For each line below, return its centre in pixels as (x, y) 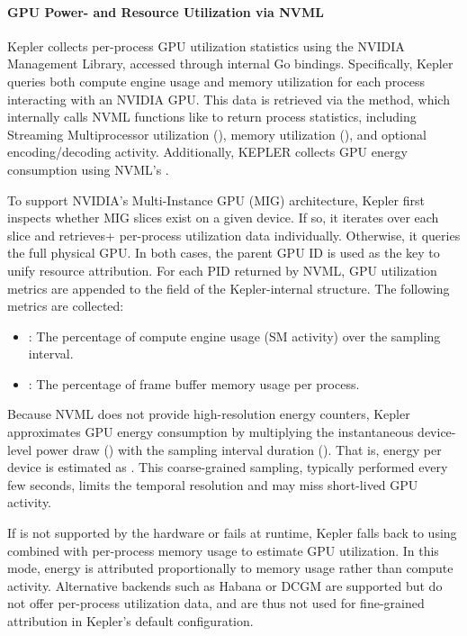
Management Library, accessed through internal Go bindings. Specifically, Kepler (230, 64)
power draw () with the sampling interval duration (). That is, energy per (238, 449)
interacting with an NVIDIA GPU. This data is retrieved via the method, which (229, 99)
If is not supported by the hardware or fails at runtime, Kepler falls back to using (232, 533)
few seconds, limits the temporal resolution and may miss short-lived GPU (213, 484)
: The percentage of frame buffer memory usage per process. (194, 383)
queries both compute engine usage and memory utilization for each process (216, 81)
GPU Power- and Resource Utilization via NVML (166, 11)
